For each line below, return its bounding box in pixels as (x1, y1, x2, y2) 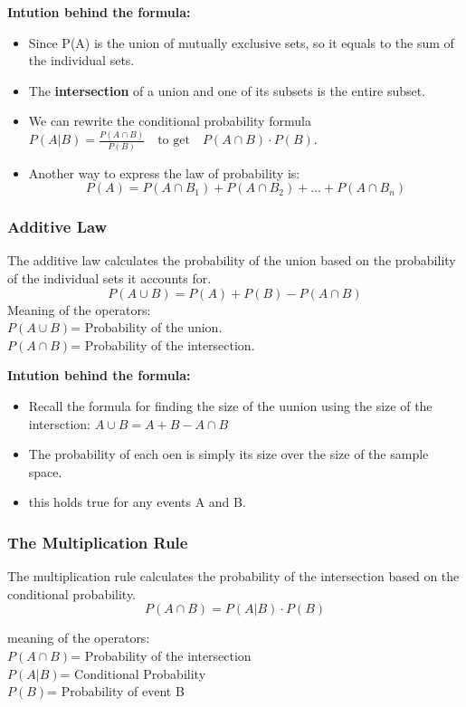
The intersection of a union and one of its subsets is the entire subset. (28, 81, 426, 100)
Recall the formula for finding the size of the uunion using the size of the (28, 396, 433, 415)
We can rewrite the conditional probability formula (28, 111, 311, 130)
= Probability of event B (47, 682, 185, 701)
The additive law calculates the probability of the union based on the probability (7, 251, 456, 270)
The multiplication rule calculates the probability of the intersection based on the (7, 567, 460, 586)
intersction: (28, 414, 90, 433)
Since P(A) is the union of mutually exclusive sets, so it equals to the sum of (28, 33, 454, 52)
